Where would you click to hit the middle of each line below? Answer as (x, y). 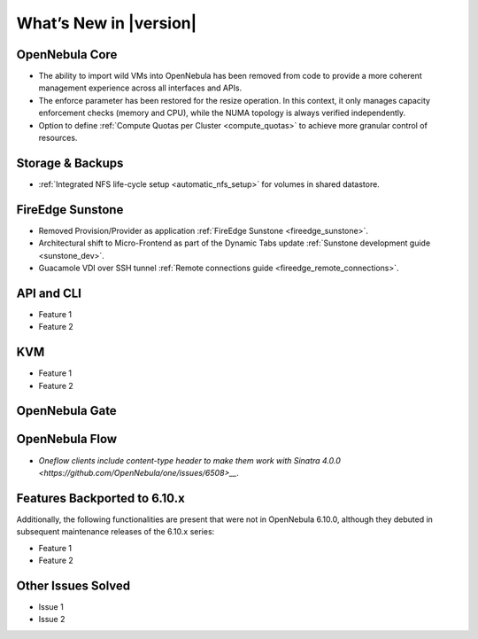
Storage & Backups (70, 163)
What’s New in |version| (107, 23)
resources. (58, 138)
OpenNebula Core (67, 55)
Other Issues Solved (73, 585)
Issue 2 (52, 620)
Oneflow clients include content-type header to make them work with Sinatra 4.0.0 (189, 460)
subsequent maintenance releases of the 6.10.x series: (116, 532)
